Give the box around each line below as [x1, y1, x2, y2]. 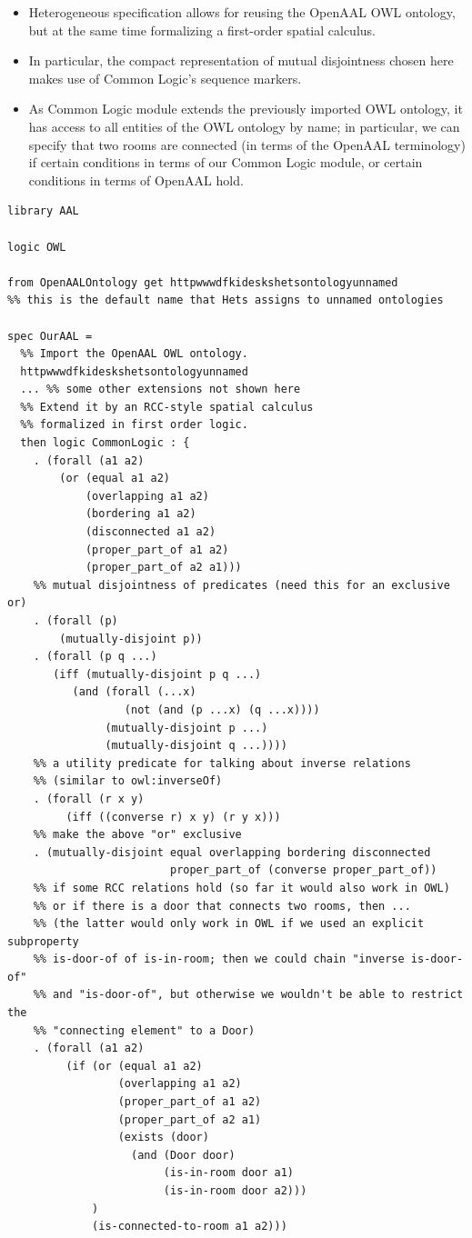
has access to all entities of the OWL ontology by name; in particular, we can [28, 116, 460, 135]
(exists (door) [117, 1131, 209, 1144]
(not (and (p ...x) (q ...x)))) [124, 703, 320, 716]
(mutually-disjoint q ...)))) [105, 739, 287, 753]
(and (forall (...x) [72, 685, 196, 699]
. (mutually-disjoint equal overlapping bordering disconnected [33, 845, 431, 859]
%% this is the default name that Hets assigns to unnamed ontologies [7, 294, 444, 307]
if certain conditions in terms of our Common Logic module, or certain [28, 153, 423, 172]
